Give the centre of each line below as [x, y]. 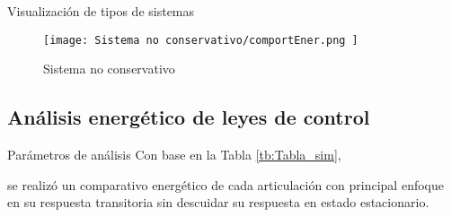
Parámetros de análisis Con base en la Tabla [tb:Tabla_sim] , [174, 155]
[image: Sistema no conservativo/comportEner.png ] [201, 40]
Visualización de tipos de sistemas [101, 11]
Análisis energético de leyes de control [189, 117]
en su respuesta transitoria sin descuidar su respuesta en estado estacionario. [218, 202]
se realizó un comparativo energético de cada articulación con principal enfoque [225, 184]
